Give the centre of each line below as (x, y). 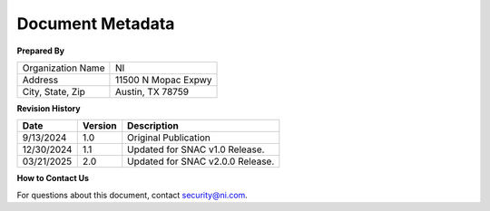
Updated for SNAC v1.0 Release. (196, 149)
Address (40, 80)
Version (99, 126)
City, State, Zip (54, 91)
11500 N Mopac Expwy (163, 80)
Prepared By (41, 51)
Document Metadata (96, 24)
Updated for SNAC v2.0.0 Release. (201, 161)
